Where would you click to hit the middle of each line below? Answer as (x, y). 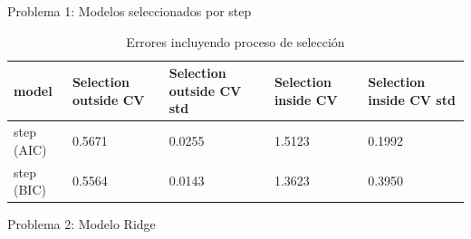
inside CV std (412, 99)
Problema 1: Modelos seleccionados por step (130, 11)
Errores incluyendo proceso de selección (235, 41)
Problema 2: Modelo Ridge (82, 224)
